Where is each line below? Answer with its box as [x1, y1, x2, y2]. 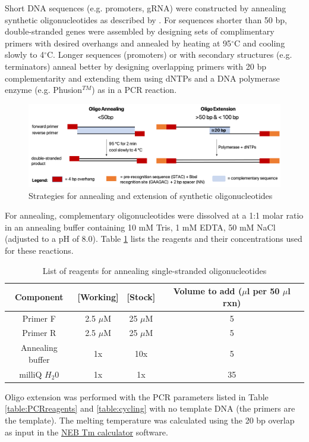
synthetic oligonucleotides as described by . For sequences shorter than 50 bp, [5, 13, 287, 26]
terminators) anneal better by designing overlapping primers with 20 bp [5, 60, 266, 72]
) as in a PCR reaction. [92, 83, 177, 96]
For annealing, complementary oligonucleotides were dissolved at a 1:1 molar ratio [5, 209, 304, 222]
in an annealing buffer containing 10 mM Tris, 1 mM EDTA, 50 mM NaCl [5, 220, 276, 233]
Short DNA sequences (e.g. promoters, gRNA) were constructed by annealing [5, 2, 286, 14]
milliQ [19, 368, 42, 380]
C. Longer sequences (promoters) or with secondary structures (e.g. [47, 48, 292, 61]
